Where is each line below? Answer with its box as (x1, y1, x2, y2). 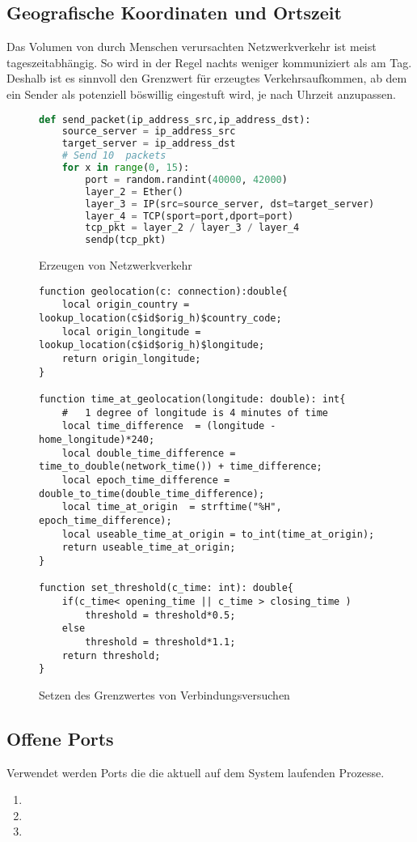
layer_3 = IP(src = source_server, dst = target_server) (85, 198, 375, 210)
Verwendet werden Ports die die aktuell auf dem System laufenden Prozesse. (6, 763, 385, 780)
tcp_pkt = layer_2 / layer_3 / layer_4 (85, 222, 300, 234)
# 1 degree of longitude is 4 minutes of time (61, 406, 328, 419)
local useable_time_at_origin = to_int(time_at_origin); (61, 528, 375, 540)
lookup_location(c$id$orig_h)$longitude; (39, 339, 265, 351)
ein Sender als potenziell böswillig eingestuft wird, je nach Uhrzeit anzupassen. (6, 85, 396, 102)
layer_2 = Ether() (85, 185, 183, 198)
